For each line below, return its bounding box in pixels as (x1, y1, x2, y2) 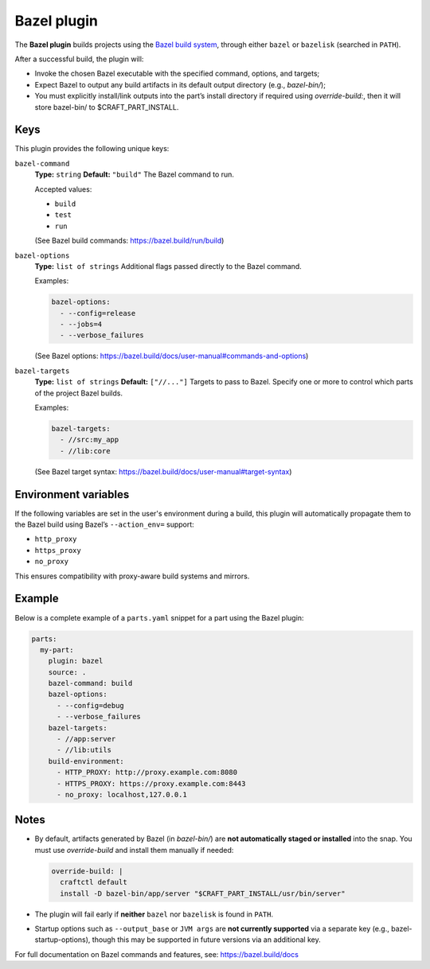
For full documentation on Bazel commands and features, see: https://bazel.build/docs (14, 949, 299, 959)
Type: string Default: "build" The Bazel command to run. (34, 169, 235, 179)
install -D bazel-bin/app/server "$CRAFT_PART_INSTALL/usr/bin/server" (60, 889, 346, 898)
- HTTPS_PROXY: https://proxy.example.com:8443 (57, 779, 246, 788)
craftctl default (60, 878, 127, 887)
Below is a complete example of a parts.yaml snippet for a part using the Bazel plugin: (14, 613, 304, 622)
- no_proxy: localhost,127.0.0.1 (57, 790, 187, 799)
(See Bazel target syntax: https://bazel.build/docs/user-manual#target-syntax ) (34, 466, 292, 477)
